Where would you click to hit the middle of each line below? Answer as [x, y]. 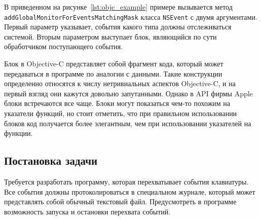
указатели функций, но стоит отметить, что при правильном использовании [121, 113]
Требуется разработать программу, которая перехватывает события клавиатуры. [126, 181]
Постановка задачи [51, 160]
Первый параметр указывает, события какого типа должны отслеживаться [118, 27]
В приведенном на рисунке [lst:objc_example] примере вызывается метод [118, 7]
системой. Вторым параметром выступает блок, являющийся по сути [110, 36]
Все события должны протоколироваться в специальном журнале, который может [130, 191]
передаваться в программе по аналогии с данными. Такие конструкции [113, 73]
